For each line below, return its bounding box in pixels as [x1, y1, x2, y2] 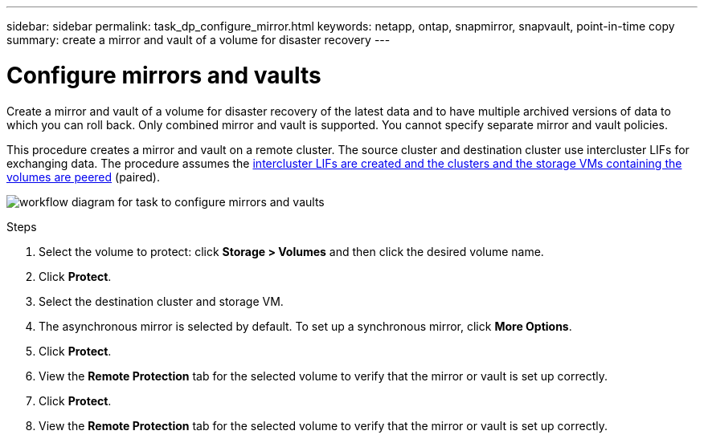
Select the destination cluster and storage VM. [39, 294, 284, 308]
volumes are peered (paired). [6, 169, 161, 184]
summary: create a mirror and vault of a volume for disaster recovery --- [6, 33, 391, 47]
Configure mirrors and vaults [6, 61, 321, 89]
